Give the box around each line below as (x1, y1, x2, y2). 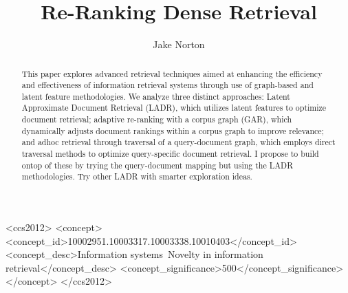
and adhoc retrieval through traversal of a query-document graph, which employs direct (21, 136, 336, 148)
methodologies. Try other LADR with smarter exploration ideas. (21, 171, 252, 182)
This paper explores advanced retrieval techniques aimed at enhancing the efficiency (21, 67, 323, 79)
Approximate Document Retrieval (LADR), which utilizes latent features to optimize (21, 102, 327, 113)
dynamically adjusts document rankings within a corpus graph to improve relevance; (21, 124, 324, 136)
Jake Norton (153, 37, 205, 52)
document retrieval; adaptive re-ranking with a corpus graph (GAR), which (21, 113, 292, 125)
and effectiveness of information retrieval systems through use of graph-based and (21, 79, 314, 91)
